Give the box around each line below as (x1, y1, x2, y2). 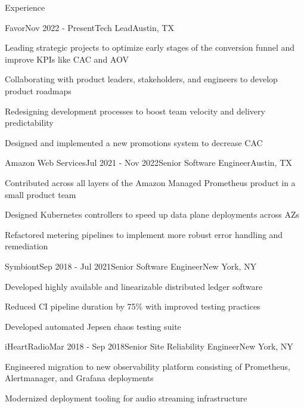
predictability (5, 116, 54, 129)
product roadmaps (5, 84, 72, 97)
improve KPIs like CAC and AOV (5, 52, 129, 65)
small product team (5, 188, 76, 200)
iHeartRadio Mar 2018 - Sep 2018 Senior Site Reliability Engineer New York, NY (5, 340, 293, 353)
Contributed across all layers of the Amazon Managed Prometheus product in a (5, 176, 296, 188)
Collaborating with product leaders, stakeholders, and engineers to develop (5, 73, 278, 85)
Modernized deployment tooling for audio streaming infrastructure (5, 392, 247, 404)
